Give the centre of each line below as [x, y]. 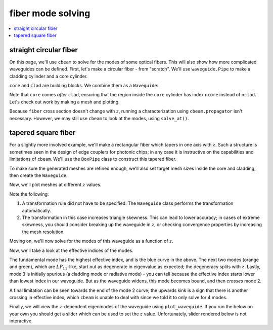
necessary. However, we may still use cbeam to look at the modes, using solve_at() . [99, 118]
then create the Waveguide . [38, 175]
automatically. [37, 210]
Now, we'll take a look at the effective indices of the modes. [71, 250]
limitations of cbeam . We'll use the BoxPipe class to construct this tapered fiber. [93, 159]
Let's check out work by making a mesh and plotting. [64, 102]
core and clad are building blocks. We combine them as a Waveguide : [84, 86]
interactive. [21, 321]
